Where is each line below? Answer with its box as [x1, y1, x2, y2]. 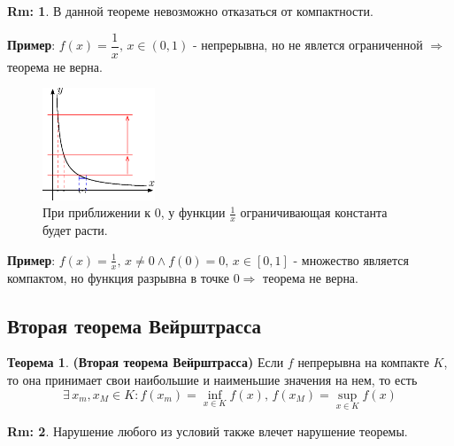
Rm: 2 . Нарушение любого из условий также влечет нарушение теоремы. [7, 421, 408, 440]
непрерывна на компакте [297, 353, 429, 372]
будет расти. [42, 221, 108, 239]
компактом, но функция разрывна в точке [7, 268, 230, 286]
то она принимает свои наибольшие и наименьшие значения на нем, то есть [7, 370, 418, 388]
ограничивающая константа [240, 203, 388, 222]
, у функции [160, 203, 226, 222]
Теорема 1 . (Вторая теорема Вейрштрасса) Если [7, 353, 284, 372]
